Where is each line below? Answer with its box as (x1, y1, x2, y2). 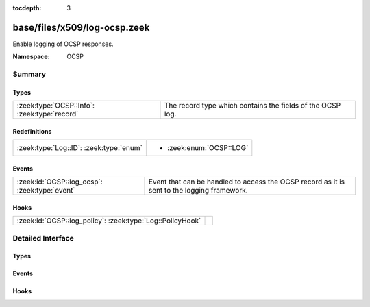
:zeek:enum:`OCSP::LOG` (166, 143, 249, 153)
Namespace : (12, 52, 51, 61)
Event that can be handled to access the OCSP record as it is (148, 177, 345, 186)
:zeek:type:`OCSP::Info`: (16, 101, 95, 110)
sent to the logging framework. (148, 186, 248, 195)
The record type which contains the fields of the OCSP (164, 101, 341, 110)
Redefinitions (12, 127, 52, 135)
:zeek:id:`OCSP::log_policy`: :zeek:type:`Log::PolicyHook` (16, 216, 201, 225)
